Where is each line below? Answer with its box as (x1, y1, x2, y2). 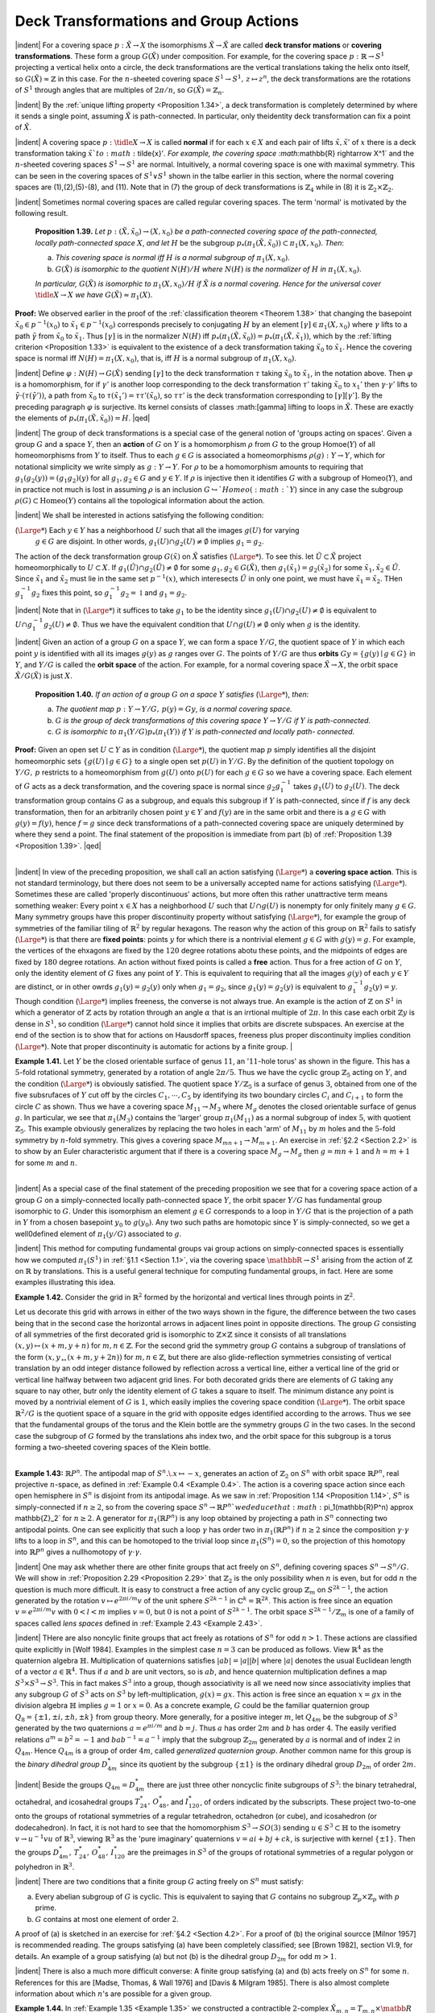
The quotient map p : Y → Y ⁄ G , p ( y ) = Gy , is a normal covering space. (55, 705, 293, 714)
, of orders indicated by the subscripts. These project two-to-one (200, 1796, 416, 1807)
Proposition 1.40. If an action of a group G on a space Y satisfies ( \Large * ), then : (35, 689, 309, 699)
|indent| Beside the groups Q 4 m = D (14, 1779, 136, 1792)
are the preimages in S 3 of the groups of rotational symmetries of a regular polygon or (127, 1846, 414, 1858)
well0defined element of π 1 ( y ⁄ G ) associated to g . (14, 1229, 182, 1240)
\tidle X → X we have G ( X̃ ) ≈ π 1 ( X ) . (35, 290, 153, 302)
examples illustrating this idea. (14, 1277, 116, 1288)
